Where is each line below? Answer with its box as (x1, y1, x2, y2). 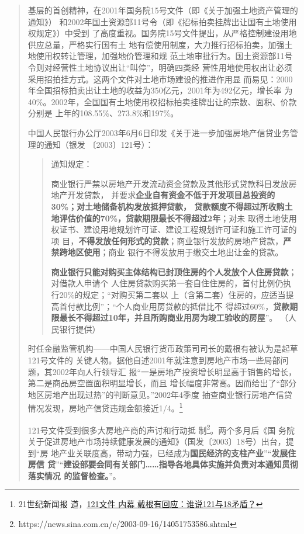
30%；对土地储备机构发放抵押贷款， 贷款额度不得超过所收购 (51, 200, 285, 212)
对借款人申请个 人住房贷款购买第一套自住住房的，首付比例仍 (51, 277, 284, 289)
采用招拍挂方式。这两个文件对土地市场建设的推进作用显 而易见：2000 (27, 72, 293, 85)
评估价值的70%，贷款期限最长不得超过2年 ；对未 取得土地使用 (59, 211, 297, 224)
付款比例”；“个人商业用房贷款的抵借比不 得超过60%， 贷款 (67, 300, 290, 312)
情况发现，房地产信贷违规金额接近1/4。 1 (27, 400, 183, 414)
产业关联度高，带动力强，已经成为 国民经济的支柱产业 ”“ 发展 (59, 446, 288, 459)
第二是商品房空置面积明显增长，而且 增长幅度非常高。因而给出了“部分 (27, 377, 297, 389)
